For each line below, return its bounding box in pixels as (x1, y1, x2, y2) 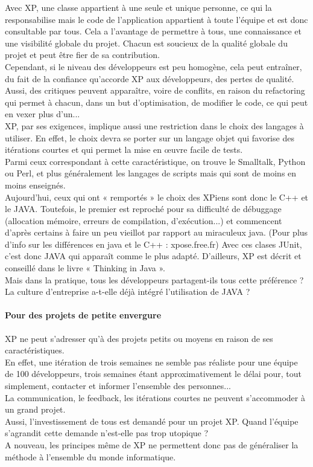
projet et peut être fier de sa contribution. (5, 48, 160, 61)
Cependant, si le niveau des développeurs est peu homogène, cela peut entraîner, (5, 60, 302, 72)
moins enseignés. (5, 178, 66, 191)
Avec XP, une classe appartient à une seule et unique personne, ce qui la (5, 1, 272, 13)
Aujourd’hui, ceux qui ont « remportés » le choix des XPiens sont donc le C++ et (5, 190, 309, 203)
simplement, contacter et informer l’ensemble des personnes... (5, 379, 232, 392)
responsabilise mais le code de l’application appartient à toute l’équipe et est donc (5, 13, 308, 25)
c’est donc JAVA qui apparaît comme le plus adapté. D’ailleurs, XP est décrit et (5, 250, 302, 262)
